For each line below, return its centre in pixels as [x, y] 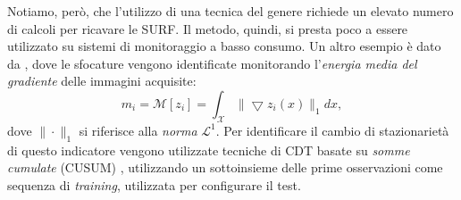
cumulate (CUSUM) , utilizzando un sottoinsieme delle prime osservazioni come [225, 167]
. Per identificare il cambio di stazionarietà [332, 130]
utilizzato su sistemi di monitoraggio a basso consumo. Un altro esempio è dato [224, 46]
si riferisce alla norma [138, 130]
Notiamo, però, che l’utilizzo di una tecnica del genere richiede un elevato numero [230, 11]
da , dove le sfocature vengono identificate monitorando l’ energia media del [212, 63]
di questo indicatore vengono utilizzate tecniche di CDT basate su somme [209, 150]
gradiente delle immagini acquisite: [102, 81]
